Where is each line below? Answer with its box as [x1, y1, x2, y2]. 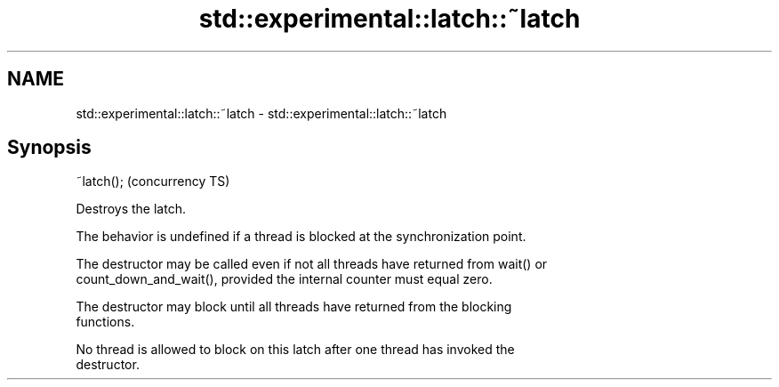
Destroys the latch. [76, 201, 186, 217]
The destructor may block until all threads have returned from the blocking [76, 299, 512, 315]
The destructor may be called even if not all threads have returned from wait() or [76, 256, 548, 272]
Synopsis [7, 136, 92, 159]
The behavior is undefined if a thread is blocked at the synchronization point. [76, 229, 526, 245]
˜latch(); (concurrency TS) [76, 173, 230, 189]
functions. [76, 314, 135, 330]
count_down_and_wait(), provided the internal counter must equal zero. [76, 271, 493, 287]
